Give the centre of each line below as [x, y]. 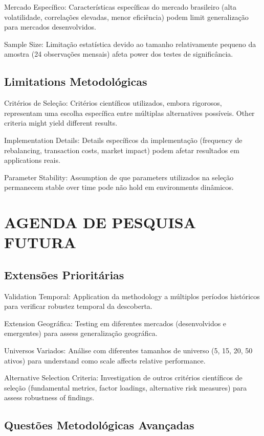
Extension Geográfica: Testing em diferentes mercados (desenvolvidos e [115, 323]
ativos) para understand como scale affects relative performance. [105, 360]
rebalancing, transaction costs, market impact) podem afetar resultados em [122, 150]
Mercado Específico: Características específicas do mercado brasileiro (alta [120, 7]
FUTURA [40, 242]
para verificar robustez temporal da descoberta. [78, 306]
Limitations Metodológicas [76, 81]
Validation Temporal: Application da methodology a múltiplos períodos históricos [132, 296]
